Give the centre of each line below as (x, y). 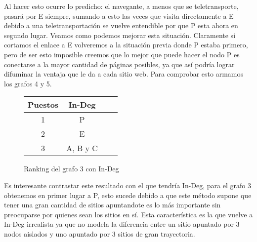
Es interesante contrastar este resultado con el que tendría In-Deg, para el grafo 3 (128, 185)
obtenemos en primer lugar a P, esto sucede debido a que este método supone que (128, 195)
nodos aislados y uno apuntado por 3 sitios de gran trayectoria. (100, 233)
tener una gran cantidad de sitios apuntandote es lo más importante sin (112, 205)
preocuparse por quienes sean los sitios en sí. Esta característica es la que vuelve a (128, 214)
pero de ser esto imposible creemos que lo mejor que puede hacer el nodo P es (122, 54)
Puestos (43, 105)
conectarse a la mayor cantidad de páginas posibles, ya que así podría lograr (119, 64)
